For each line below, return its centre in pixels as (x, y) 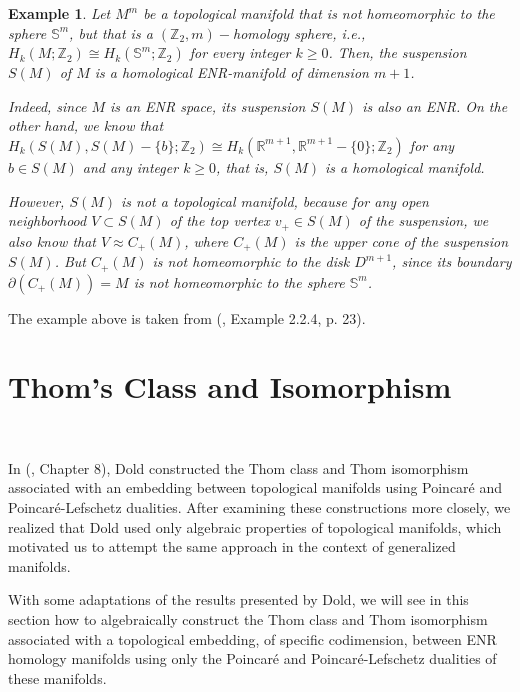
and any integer (130, 166)
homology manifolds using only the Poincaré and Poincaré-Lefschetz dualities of (252, 658)
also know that (52, 240)
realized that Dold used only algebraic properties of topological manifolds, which (255, 526)
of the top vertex (219, 220)
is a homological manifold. (405, 166)
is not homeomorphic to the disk (251, 261)
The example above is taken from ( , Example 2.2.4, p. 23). (187, 317)
